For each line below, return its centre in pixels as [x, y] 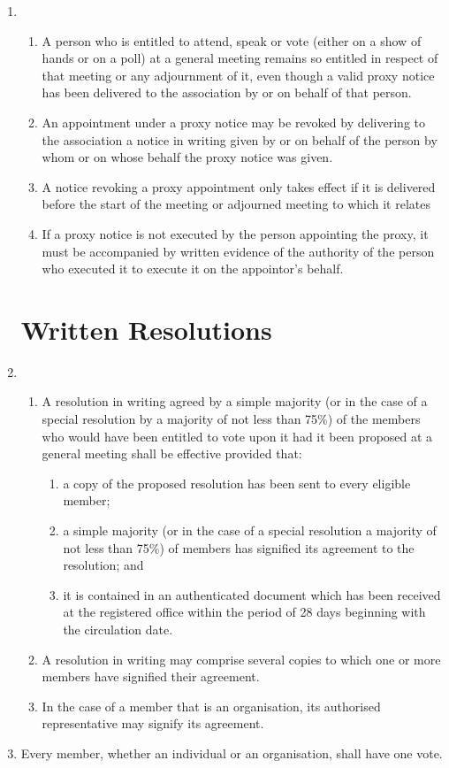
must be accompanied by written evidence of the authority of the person [238, 251]
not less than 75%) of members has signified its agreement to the [239, 547]
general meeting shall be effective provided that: [172, 453]
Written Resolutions [146, 329]
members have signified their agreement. [151, 676]
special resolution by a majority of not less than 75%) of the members [231, 419]
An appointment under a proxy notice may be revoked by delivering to [233, 122]
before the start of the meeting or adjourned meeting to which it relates [236, 204]
